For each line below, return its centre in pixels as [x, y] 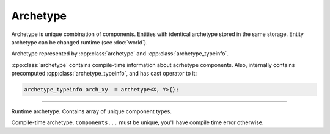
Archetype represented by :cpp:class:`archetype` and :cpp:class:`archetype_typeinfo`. [120, 54]
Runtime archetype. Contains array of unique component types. [92, 111]
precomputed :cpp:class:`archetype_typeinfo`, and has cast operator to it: [104, 74]
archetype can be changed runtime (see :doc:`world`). [79, 42]
